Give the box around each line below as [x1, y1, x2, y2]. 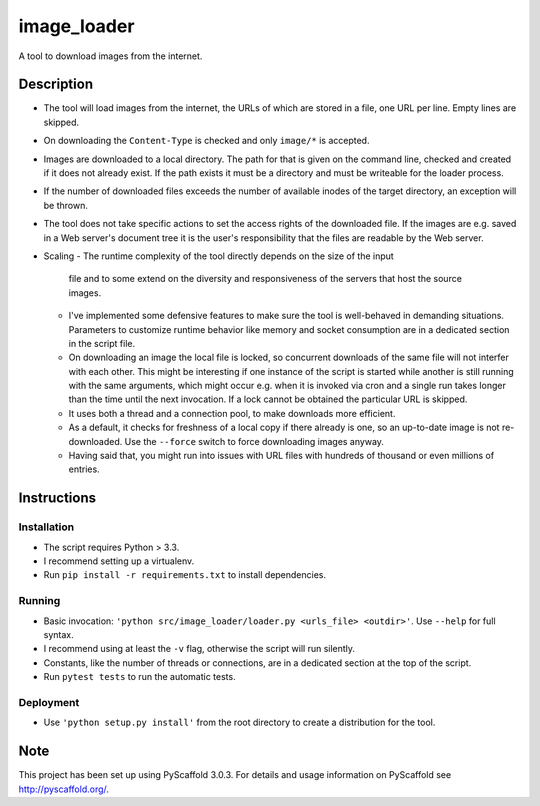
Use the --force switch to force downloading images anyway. [124, 435, 385, 447]
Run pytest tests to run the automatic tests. [43, 671, 236, 683]
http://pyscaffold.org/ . [18, 783, 110, 795]
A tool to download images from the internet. [18, 50, 203, 62]
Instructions [18, 490, 97, 507]
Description [18, 76, 94, 93]
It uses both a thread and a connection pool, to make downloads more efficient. [68, 407, 396, 419]
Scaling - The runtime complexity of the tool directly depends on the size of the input [43, 250, 394, 262]
